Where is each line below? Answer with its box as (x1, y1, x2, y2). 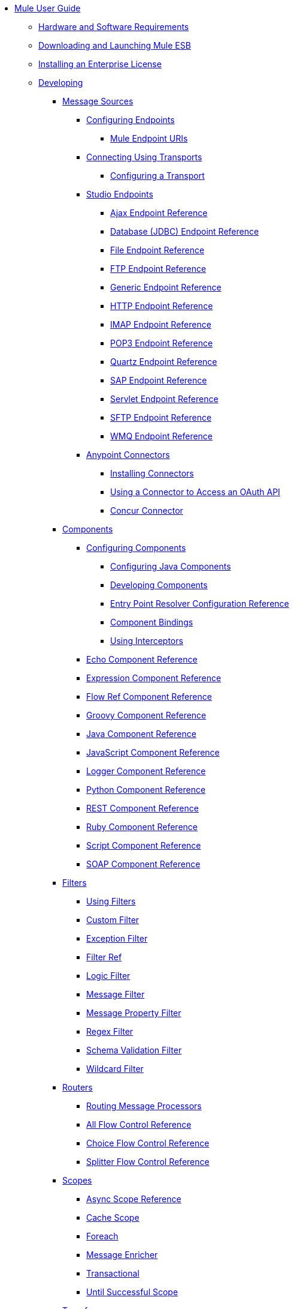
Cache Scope (86, 1212, 140, 1223)
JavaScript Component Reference (86, 747, 220, 757)
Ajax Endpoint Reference (110, 208, 208, 218)
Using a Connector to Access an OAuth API (110, 487, 280, 497)
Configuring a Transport (110, 170, 205, 181)
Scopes (62, 1175, 92, 1185)
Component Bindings (110, 617, 193, 627)
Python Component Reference (86, 784, 206, 795)
